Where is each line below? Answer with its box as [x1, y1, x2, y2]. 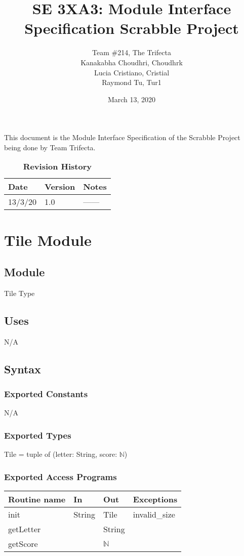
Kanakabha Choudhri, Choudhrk [80, 57, 183, 67]
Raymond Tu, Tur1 [102, 77, 161, 88]
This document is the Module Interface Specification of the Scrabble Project [4, 132, 240, 143]
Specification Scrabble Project [24, 18, 239, 38]
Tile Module [4, 229, 92, 250]
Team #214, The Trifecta [92, 47, 171, 58]
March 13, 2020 [107, 94, 156, 104]
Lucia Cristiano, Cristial [94, 67, 170, 77]
